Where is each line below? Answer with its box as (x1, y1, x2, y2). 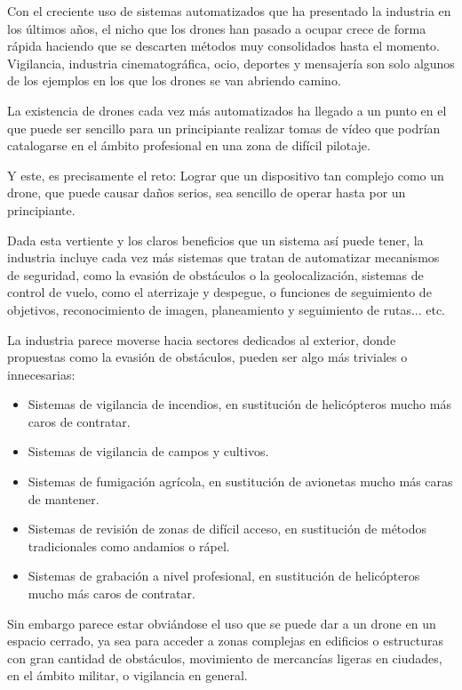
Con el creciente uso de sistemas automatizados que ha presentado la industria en (7, 2, 451, 20)
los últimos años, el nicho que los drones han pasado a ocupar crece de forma (7, 19, 426, 37)
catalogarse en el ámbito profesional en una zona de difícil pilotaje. (7, 136, 370, 155)
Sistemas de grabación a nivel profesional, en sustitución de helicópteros (28, 566, 420, 585)
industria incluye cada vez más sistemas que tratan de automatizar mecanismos (7, 248, 440, 267)
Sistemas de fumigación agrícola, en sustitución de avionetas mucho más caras (28, 472, 453, 491)
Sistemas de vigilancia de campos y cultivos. (28, 442, 269, 461)
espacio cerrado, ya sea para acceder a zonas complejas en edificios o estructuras (7, 631, 444, 650)
